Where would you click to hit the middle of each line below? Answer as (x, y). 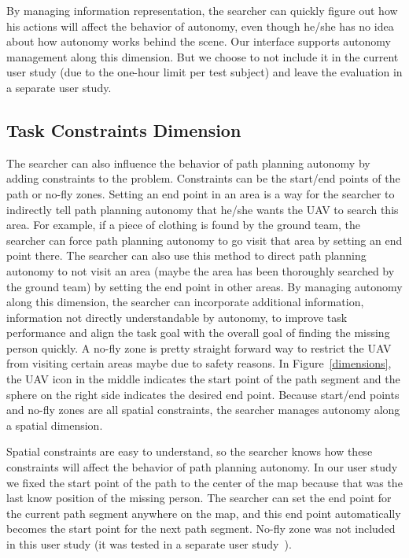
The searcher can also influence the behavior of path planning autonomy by (188, 163)
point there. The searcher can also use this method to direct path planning (186, 255)
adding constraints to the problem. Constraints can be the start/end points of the (203, 178)
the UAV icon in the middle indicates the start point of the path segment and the (203, 379)
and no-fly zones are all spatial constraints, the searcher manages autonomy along (203, 410)
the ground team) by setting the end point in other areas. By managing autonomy (204, 286)
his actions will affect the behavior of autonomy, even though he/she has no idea (200, 26)
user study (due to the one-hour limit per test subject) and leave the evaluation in (204, 72)
